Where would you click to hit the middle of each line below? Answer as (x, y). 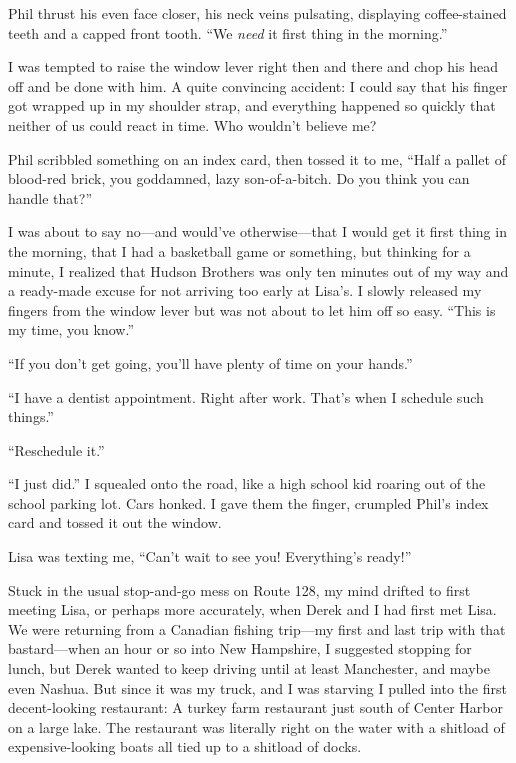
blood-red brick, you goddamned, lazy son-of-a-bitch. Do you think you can (239, 178)
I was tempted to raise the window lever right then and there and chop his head (253, 66)
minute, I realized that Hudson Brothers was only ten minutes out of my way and (258, 270)
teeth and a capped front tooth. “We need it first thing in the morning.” (228, 32)
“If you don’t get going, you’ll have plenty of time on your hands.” (210, 362)
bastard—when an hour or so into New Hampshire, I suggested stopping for (240, 648)
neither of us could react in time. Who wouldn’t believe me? (192, 124)
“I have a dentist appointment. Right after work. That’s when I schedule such (246, 396)
